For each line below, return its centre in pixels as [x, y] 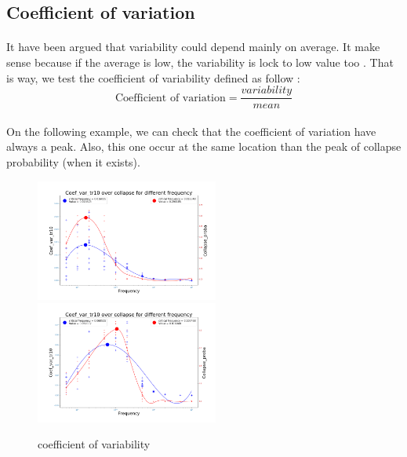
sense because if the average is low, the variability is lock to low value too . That [200, 62]
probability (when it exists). [73, 162]
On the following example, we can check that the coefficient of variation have [191, 131]
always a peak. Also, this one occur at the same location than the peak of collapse [204, 146]
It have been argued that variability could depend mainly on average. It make [193, 47]
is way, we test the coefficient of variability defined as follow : [153, 77]
